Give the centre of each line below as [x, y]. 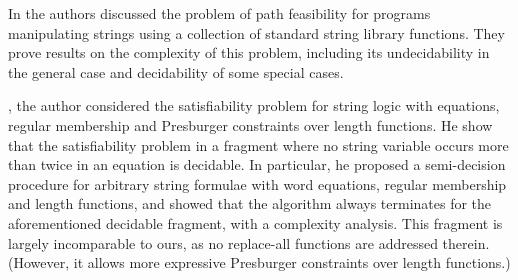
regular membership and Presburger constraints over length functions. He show [250, 124]
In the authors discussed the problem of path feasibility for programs [219, 13]
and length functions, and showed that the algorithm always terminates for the [250, 203]
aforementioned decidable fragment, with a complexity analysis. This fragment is [255, 222]
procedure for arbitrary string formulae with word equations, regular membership [257, 183]
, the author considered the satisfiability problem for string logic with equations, [254, 105]
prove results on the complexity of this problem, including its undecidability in [249, 52]
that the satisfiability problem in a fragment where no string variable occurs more [258, 144]
